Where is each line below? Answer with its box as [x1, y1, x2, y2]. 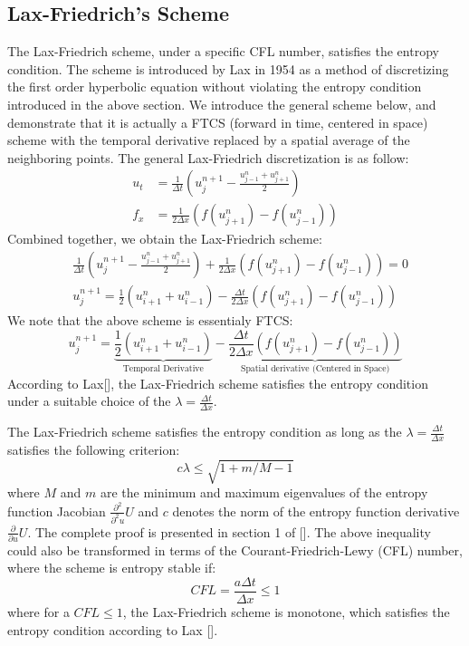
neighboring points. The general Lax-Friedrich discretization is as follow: [7, 148, 409, 167]
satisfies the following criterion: [7, 439, 180, 458]
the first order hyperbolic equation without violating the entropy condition [7, 77, 422, 96]
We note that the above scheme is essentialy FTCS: [7, 311, 293, 330]
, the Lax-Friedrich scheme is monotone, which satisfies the [122, 603, 450, 622]
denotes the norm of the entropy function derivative [172, 501, 460, 520]
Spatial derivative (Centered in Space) [240, 364, 390, 374]
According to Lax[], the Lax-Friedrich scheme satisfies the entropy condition [7, 373, 428, 392]
